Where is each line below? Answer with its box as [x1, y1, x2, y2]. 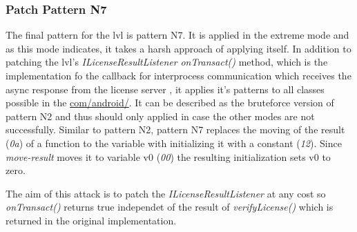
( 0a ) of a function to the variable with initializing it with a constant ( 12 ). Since [6, 135, 342, 150]
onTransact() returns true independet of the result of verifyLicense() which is [6, 200, 334, 214]
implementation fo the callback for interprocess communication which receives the [6, 68, 351, 82]
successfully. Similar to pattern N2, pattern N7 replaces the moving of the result [6, 122, 345, 137]
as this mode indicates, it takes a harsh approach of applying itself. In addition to [6, 41, 351, 55]
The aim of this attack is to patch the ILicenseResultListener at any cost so [6, 186, 326, 200]
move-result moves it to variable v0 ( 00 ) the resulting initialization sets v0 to [6, 149, 331, 164]
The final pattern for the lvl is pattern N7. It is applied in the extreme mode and [6, 28, 349, 42]
